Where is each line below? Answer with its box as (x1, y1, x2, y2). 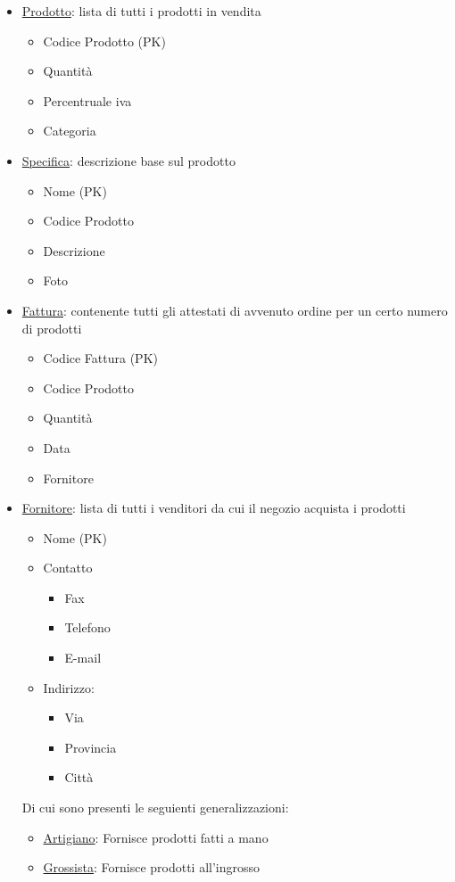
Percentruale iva (43, 91, 132, 110)
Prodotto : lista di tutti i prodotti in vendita (21, 2, 261, 20)
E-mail (64, 648, 102, 667)
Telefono (64, 618, 111, 637)
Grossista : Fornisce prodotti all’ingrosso (43, 858, 261, 877)
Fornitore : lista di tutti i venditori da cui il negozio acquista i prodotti (21, 499, 406, 517)
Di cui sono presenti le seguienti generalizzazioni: (21, 798, 289, 817)
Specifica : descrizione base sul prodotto (21, 151, 236, 169)
